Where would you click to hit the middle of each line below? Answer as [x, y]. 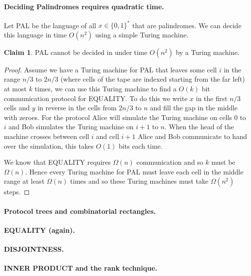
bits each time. [141, 146]
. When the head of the [199, 127]
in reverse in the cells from [77, 108]
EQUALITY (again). [39, 230]
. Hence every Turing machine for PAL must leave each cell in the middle [134, 171]
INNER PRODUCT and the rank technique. [81, 268]
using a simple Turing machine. [142, 34]
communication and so [170, 162]
